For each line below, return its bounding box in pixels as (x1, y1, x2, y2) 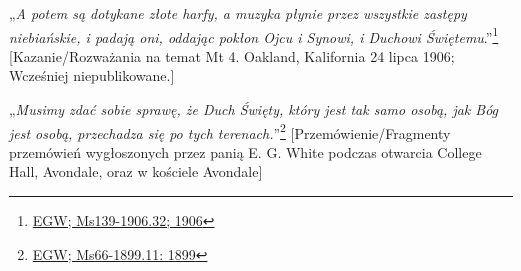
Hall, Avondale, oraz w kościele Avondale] (9, 161, 263, 182)
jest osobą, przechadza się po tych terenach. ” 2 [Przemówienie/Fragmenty (9, 119, 451, 143)
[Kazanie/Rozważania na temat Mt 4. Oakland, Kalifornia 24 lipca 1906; (9, 45, 455, 66)
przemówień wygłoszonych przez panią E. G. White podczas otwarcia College (9, 141, 482, 162)
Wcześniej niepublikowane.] (9, 65, 175, 86)
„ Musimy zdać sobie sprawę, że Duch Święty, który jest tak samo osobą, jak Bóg (9, 99, 499, 120)
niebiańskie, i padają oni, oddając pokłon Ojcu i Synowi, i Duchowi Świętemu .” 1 (9, 23, 499, 47)
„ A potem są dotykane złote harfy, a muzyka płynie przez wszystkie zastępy (9, 3, 467, 23)
